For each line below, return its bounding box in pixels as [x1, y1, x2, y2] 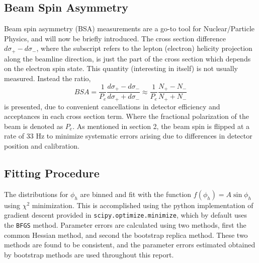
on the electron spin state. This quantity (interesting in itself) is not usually [4, 63, 238, 74]
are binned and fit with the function [80, 188, 192, 199]
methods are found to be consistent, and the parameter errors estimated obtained [4, 239, 255, 250]
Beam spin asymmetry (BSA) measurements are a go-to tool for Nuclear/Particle [4, 23, 255, 34]
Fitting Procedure [4, 165, 100, 180]
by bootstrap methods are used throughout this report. [4, 249, 174, 259]
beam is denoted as [4, 120, 63, 131]
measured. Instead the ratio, [4, 73, 91, 84]
